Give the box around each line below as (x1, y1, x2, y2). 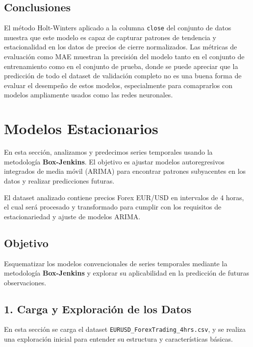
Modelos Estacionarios (4, 118, 158, 139)
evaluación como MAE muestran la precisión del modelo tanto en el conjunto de (4, 51, 245, 62)
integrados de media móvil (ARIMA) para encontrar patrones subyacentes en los (4, 166, 246, 176)
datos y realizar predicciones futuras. (4, 175, 115, 185)
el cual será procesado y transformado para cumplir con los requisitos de (4, 202, 222, 212)
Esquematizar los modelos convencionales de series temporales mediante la (4, 258, 228, 268)
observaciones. (4, 277, 47, 287)
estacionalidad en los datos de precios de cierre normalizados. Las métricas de (4, 42, 237, 52)
